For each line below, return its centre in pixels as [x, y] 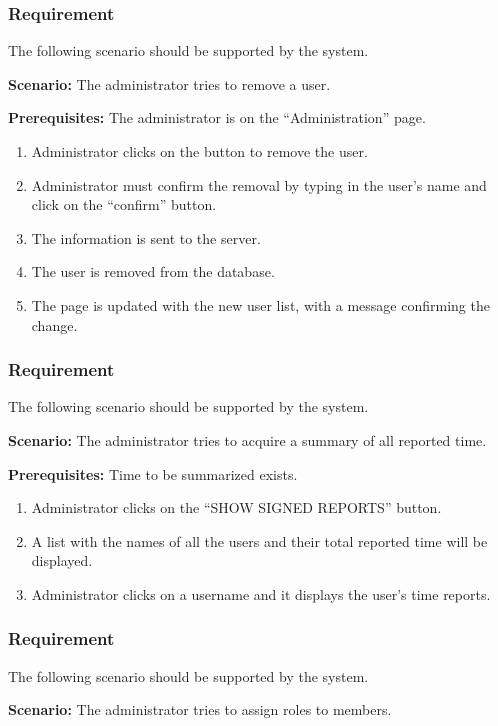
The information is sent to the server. [146, 237]
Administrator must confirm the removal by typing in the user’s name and [259, 184]
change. [54, 324]
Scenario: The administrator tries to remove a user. [169, 83]
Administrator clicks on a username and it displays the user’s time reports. [261, 593]
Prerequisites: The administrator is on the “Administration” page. [217, 117]
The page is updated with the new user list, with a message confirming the [260, 304]
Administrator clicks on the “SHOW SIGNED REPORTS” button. [236, 507]
